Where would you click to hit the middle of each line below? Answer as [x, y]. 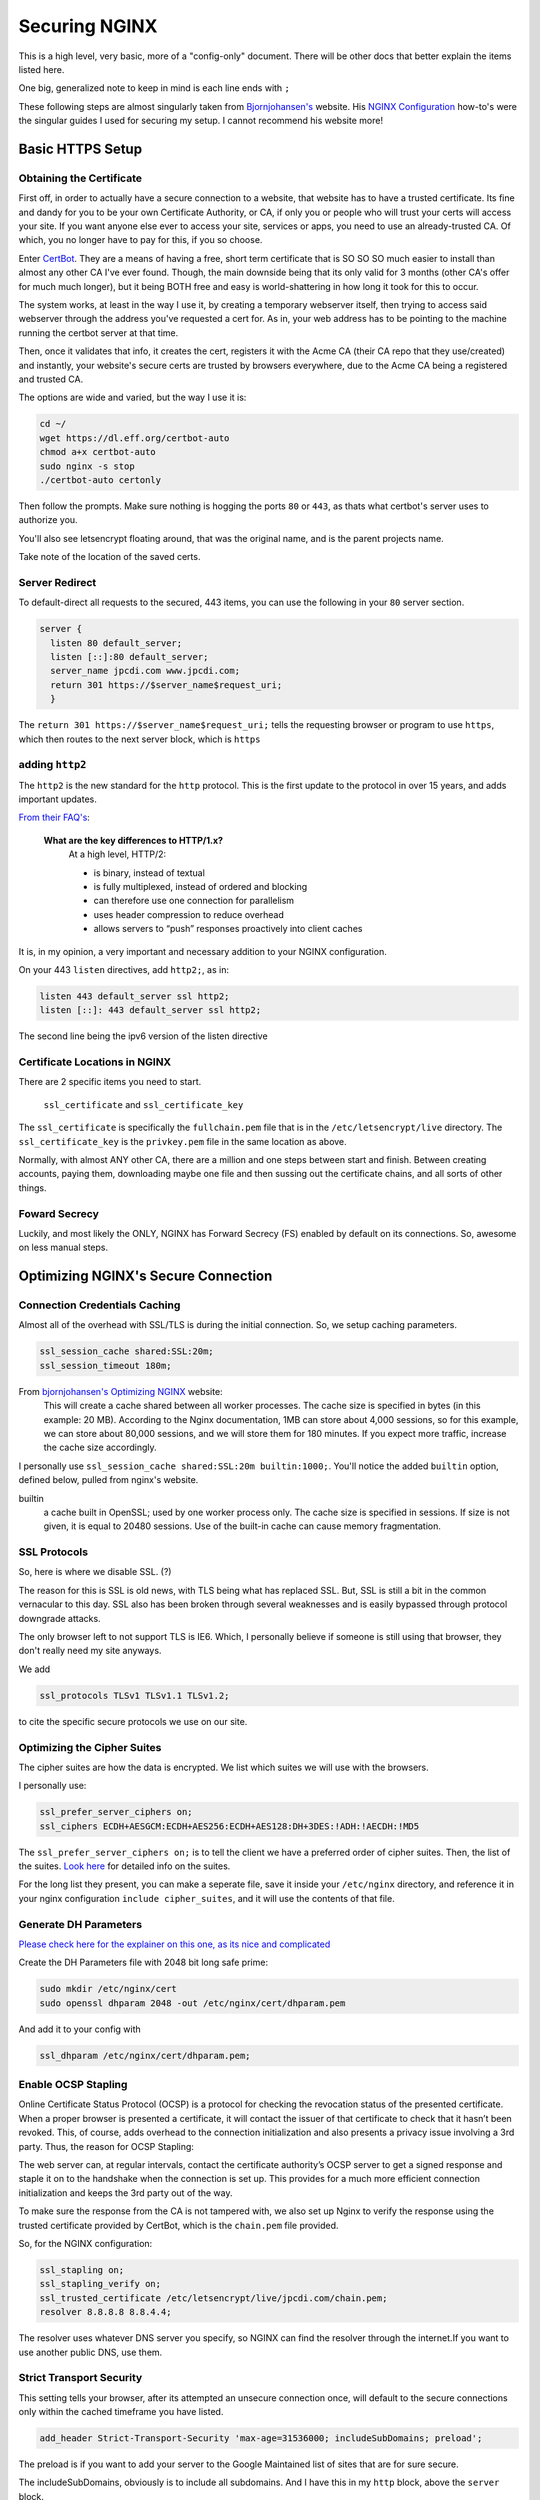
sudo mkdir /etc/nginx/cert [108, 1989]
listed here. [41, 69]
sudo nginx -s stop [87, 466]
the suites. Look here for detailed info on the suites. [124, 1866]
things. [32, 1187]
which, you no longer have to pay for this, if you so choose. [140, 240]
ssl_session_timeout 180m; [105, 1365]
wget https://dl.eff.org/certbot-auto [134, 438]
